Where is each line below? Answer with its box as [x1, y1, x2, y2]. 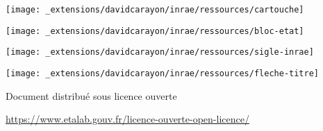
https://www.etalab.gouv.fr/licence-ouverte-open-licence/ [6, 112, 249, 126]
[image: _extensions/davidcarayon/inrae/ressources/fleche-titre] [6, 68, 320, 78]
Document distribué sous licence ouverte [6, 88, 177, 103]
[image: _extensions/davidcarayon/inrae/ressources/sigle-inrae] [6, 47, 314, 58]
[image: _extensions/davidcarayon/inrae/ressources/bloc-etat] [6, 26, 304, 36]
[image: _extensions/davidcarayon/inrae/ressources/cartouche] [6, 5, 304, 15]
